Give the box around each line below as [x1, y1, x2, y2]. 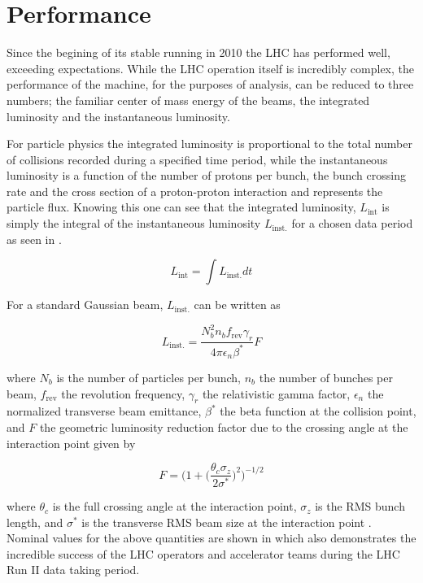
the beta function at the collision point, [220, 402, 416, 420]
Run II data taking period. [7, 561, 140, 578]
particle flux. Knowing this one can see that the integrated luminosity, [7, 198, 356, 215]
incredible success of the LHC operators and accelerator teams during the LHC [7, 545, 400, 562]
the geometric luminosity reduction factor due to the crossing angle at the [39, 418, 408, 435]
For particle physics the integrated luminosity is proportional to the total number [7, 135, 412, 152]
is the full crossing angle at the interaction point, [52, 498, 297, 515]
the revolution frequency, [61, 385, 185, 402]
